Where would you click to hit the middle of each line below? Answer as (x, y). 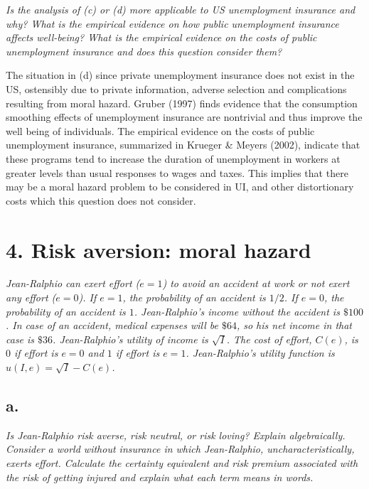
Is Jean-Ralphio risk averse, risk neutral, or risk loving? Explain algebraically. (176, 435)
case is (20, 339)
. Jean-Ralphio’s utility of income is (130, 339)
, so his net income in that (294, 325)
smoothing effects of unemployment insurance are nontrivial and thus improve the (184, 117)
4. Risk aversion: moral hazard (159, 249)
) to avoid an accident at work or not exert (256, 283)
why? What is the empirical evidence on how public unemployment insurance (172, 23)
